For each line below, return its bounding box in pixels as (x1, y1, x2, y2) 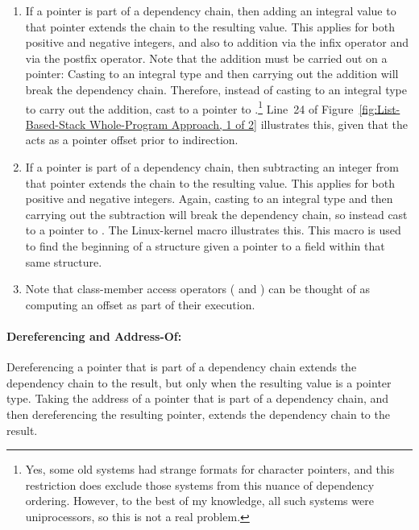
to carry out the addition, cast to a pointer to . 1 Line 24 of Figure (25, 97, 354, 117)
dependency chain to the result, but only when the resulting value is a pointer (6, 374, 392, 391)
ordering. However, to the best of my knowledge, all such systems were (25, 492, 374, 509)
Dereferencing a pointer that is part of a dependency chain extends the (6, 358, 357, 375)
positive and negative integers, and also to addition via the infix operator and (25, 34, 409, 51)
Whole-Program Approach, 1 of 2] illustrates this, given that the (89, 115, 408, 132)
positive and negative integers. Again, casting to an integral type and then (25, 190, 393, 207)
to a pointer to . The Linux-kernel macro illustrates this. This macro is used (25, 222, 401, 238)
